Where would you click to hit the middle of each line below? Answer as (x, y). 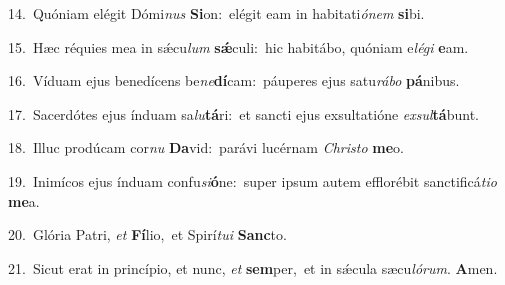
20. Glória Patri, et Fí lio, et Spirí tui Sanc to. (147, 234)
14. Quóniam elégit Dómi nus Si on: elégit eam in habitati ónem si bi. (216, 13)
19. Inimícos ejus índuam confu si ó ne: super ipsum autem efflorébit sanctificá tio (252, 180)
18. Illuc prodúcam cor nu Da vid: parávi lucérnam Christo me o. (206, 147)
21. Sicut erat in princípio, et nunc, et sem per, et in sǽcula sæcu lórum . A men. (253, 267)
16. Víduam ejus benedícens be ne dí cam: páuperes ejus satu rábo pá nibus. (234, 80)
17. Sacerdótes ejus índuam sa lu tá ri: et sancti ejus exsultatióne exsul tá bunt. (243, 113)
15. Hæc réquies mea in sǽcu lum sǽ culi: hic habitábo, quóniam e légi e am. (238, 46)
